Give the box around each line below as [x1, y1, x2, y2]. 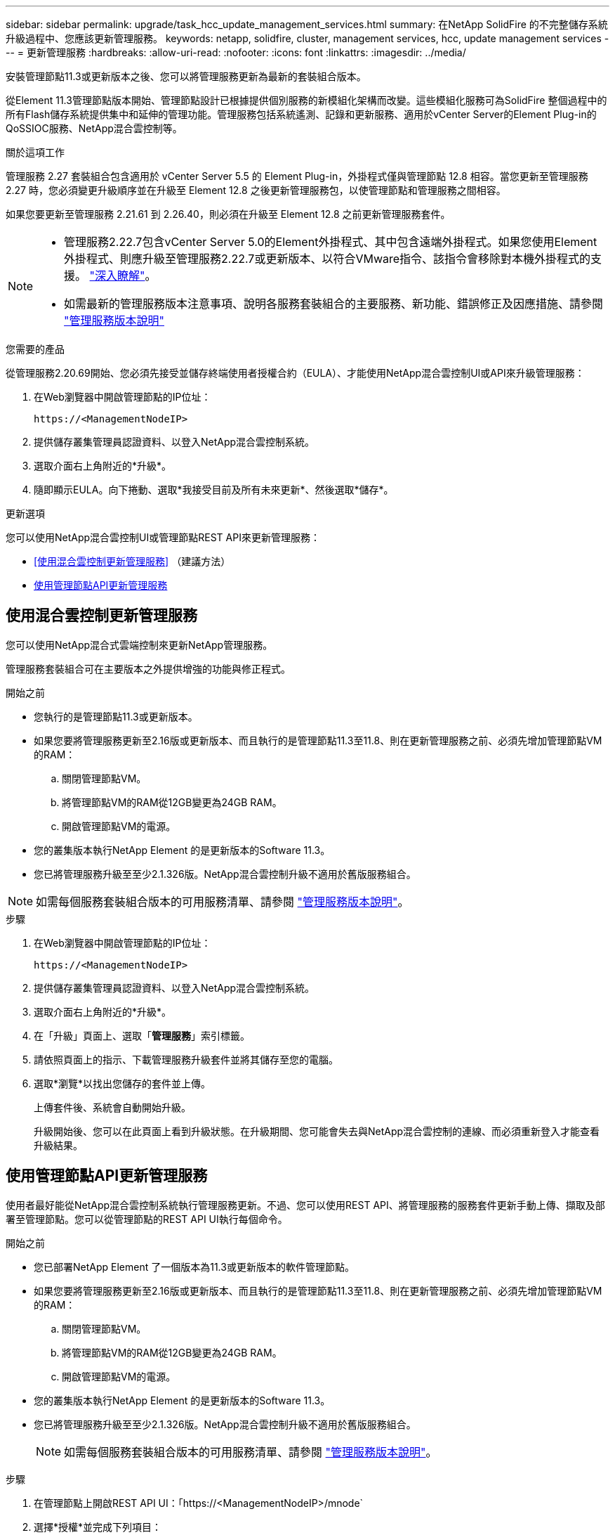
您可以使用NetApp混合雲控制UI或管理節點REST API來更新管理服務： [6, 531, 320, 543]
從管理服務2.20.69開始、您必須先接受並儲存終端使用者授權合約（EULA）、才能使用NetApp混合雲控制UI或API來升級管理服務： [6, 367, 585, 379]
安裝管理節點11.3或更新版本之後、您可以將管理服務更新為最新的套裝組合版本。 [6, 70, 366, 82]
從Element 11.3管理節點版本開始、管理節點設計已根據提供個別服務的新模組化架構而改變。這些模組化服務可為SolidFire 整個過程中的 [6, 94, 607, 106]
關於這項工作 [6, 146, 65, 158]
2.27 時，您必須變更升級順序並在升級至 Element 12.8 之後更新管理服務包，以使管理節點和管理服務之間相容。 [6, 184, 506, 196]
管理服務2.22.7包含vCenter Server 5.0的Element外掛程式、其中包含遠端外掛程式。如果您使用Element [64, 235, 597, 249]
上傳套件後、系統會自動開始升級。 [34, 1101, 191, 1113]
